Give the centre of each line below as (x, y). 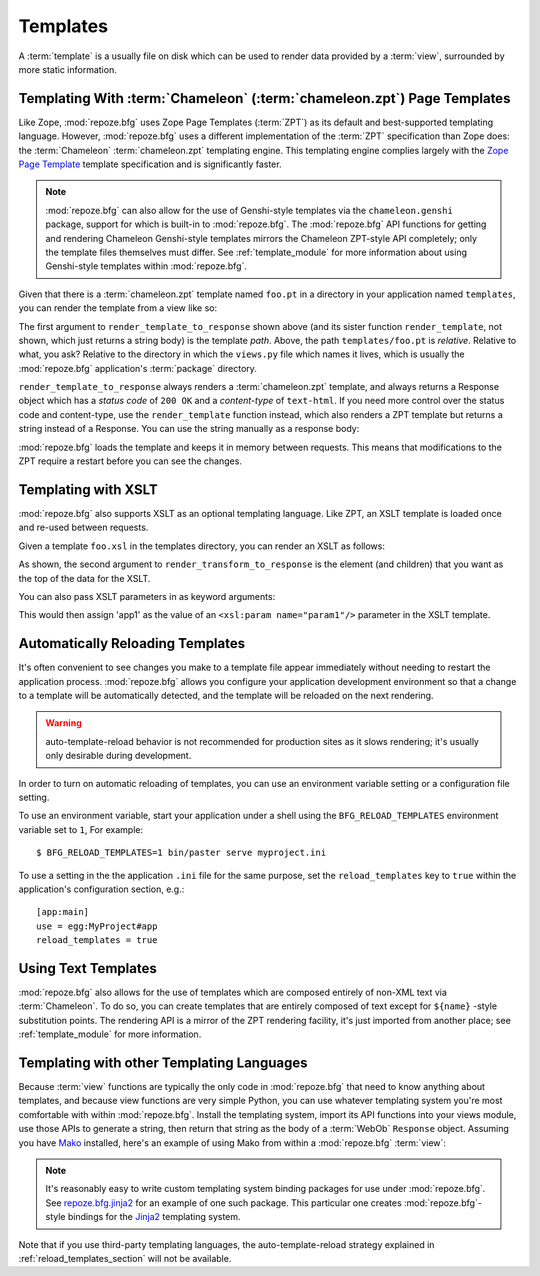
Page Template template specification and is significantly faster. (150, 164)
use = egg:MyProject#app (97, 926)
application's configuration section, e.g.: (101, 889)
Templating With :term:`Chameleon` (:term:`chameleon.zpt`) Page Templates (264, 98)
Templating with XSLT (88, 489)
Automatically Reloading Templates (132, 643)
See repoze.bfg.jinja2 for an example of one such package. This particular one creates (223, 1202)
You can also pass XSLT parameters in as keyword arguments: (147, 596)
